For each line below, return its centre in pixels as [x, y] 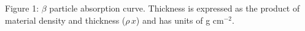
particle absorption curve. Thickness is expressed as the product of [175, 8]
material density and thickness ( [65, 20]
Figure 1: [22, 8]
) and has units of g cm [180, 20]
